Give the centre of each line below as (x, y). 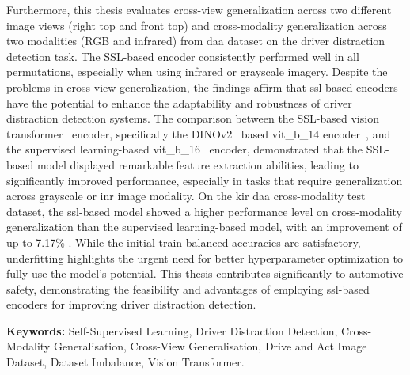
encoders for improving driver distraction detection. (131, 304)
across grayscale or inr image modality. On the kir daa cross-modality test (186, 196)
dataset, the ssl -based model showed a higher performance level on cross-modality (205, 211)
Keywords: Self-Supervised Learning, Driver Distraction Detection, (172, 330)
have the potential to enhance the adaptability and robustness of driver (179, 102)
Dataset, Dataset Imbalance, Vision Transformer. (125, 362)
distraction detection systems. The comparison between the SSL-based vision (193, 118)
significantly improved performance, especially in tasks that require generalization (205, 180)
